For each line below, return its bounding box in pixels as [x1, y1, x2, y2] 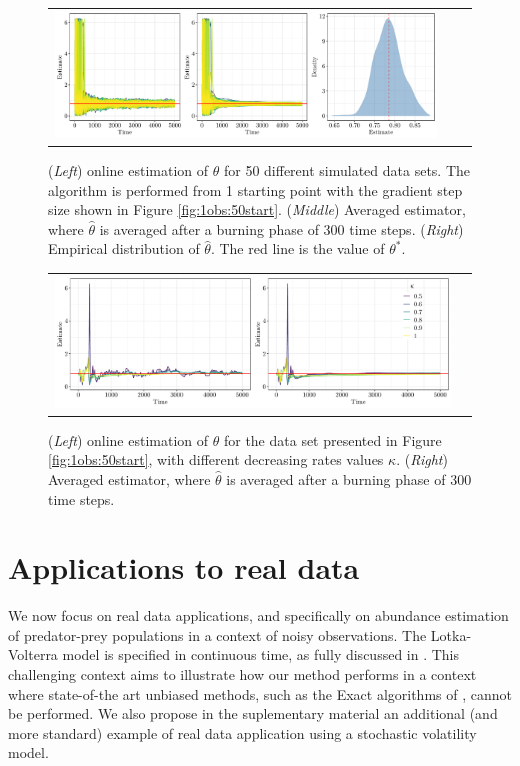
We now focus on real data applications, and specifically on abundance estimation [8, 605, 509, 626]
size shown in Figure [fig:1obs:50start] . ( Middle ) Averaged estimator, [48, 199, 466, 220]
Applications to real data [8, 547, 360, 588]
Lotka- [430, 624, 472, 645]
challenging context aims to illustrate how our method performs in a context [8, 664, 477, 684]
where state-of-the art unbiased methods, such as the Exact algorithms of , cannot [8, 683, 512, 704]
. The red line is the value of [210, 238, 385, 259]
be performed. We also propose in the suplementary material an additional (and [8, 703, 498, 724]
